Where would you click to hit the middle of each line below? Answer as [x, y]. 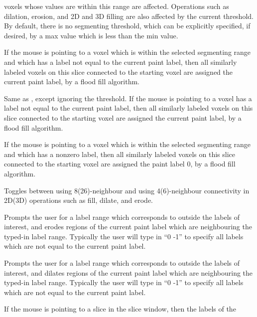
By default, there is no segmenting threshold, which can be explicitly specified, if [127, 26]
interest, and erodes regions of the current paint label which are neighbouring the [128, 227]
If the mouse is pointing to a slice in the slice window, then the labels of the [120, 309]
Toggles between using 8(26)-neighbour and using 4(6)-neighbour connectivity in [127, 190]
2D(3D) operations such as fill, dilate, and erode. [78, 200]
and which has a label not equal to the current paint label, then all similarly [121, 62]
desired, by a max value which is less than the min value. [91, 35]
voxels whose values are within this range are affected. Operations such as [117, 6]
